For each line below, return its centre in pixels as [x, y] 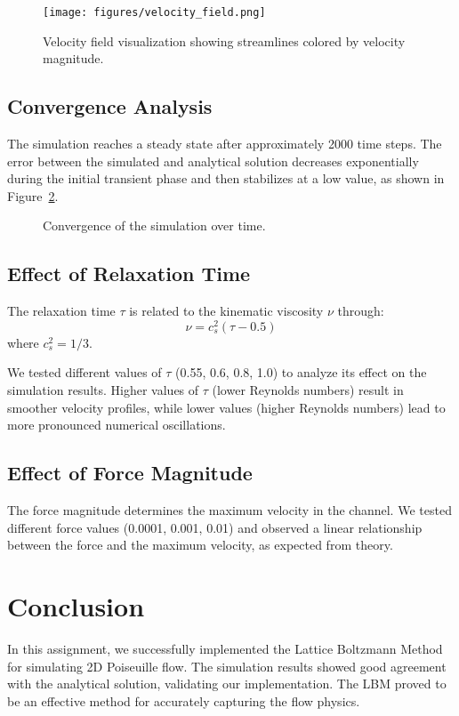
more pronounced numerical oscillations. [117, 425]
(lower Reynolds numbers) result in [308, 390]
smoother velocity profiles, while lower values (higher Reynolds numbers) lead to [226, 407]
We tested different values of [85, 372]
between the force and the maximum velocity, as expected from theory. [200, 545]
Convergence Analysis [110, 106]
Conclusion [76, 606]
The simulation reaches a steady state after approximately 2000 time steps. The [225, 144]
